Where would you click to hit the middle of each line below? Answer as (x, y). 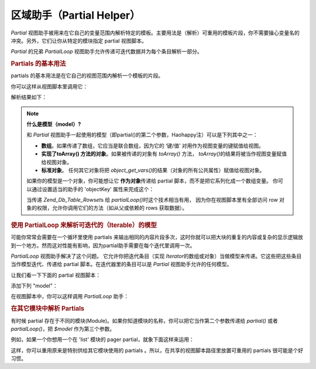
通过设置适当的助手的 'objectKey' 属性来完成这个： (93, 189)
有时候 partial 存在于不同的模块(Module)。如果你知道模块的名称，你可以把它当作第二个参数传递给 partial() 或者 (144, 320)
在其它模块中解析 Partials (48, 309)
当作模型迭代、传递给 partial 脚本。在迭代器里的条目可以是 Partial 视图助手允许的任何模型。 (121, 264)
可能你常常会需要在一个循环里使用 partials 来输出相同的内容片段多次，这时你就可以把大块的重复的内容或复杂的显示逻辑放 (157, 237)
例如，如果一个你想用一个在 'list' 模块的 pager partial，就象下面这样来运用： (102, 340)
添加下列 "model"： (34, 286)
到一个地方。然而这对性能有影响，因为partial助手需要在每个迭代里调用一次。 (103, 245)
